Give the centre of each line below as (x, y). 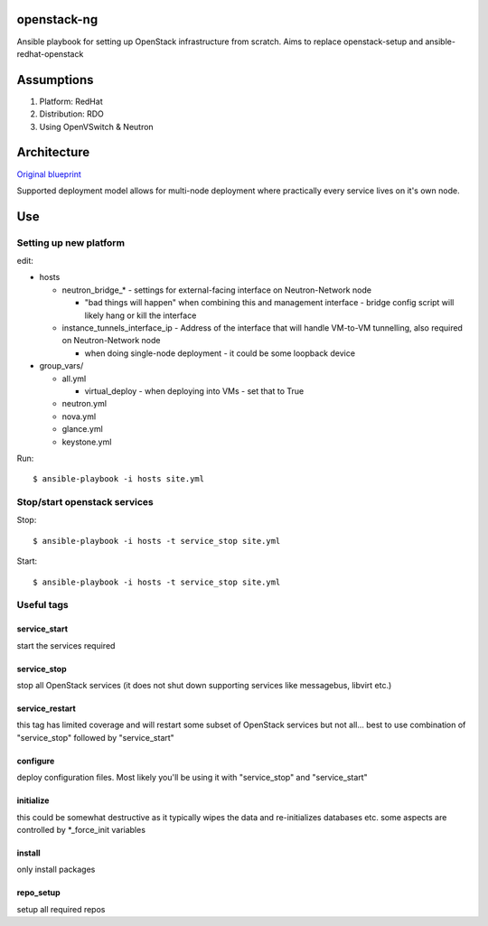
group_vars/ (61, 366)
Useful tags (42, 605)
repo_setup (38, 893)
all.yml (74, 379)
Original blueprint (49, 174)
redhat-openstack (50, 53)
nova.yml (79, 416)
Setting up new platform (71, 242)
